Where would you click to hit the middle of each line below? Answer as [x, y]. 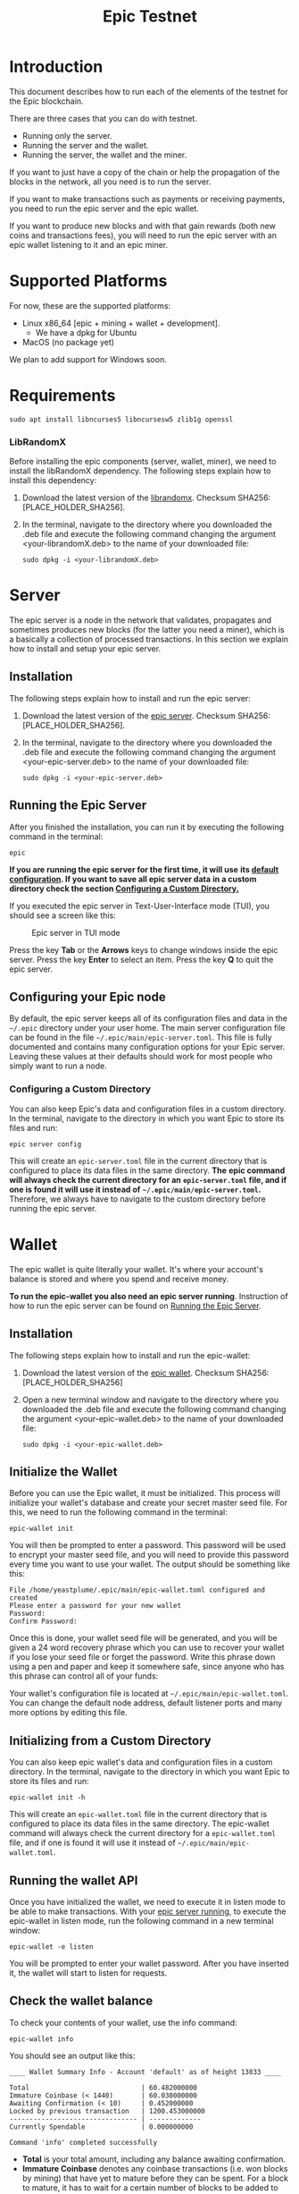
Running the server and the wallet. [85, 145]
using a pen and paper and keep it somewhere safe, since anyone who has [147, 1667]
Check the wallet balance [81, 2001]
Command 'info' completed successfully [83, 2142]
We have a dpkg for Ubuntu [86, 332]
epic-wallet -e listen [51, 1947]
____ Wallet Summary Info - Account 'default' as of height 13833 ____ [145, 2072]
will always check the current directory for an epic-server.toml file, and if [148, 1179]
